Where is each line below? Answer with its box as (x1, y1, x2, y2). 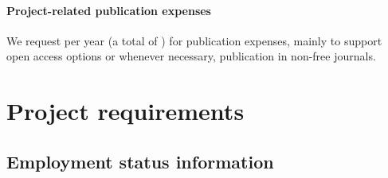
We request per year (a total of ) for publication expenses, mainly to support (6, 32, 382, 48)
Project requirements (6, 95, 245, 127)
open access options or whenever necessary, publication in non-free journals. (6, 48, 376, 64)
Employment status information (6, 149, 274, 173)
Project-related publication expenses (6, 2, 211, 18)
